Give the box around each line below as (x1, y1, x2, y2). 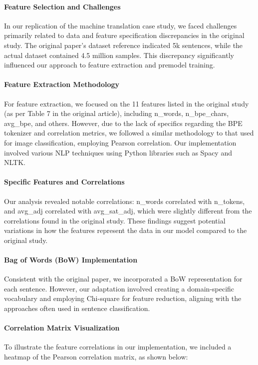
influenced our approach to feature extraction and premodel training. (4, 59, 215, 70)
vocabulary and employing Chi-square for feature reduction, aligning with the (4, 293, 242, 303)
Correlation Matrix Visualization (4, 322, 120, 333)
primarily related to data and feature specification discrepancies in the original (4, 30, 245, 40)
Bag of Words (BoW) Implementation (4, 254, 138, 265)
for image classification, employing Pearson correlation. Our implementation (4, 137, 237, 147)
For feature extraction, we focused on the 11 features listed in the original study (4, 98, 249, 108)
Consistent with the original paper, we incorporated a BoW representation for (4, 273, 243, 284)
